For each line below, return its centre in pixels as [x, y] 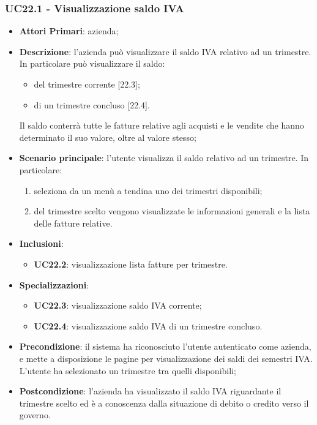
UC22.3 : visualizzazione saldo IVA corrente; [118, 305]
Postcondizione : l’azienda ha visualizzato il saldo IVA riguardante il [150, 391]
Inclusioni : [41, 243]
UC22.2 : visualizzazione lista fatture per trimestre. [131, 264]
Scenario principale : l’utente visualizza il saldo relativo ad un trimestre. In [164, 158]
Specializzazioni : [54, 284]
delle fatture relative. [73, 223]
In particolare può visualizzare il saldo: [92, 63]
